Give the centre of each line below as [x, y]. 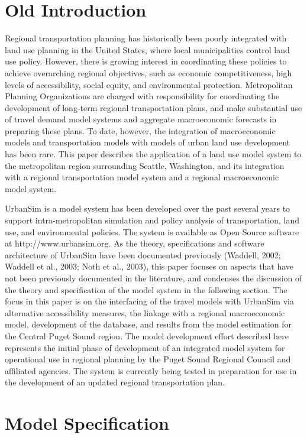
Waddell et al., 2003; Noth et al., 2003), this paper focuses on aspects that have [149, 266]
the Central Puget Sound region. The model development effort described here [147, 335]
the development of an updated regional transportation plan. [115, 382]
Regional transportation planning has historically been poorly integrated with [146, 38]
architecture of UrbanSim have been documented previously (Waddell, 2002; [143, 254]
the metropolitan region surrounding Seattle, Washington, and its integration [145, 165]
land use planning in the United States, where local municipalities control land [147, 49]
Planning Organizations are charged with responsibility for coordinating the [142, 96]
